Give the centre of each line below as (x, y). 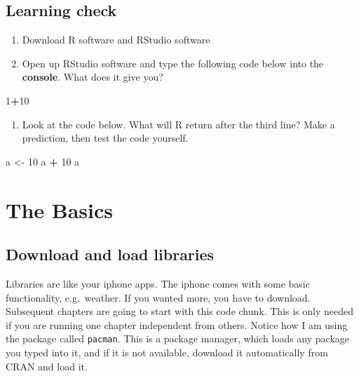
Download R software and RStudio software (116, 40)
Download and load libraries (110, 254)
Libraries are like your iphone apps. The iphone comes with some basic (158, 283)
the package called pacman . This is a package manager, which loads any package (178, 338)
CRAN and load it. (47, 366)
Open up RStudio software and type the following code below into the (173, 63)
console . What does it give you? (93, 77)
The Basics (59, 209)
